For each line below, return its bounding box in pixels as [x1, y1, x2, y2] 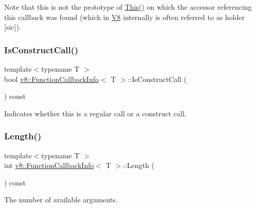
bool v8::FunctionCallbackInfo [4, 73, 99, 84]
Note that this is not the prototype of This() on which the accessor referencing [4, 2, 252, 12]
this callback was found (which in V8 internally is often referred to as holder [4, 11, 245, 22]
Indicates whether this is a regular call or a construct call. [4, 108, 187, 118]
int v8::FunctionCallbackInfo [4, 160, 94, 171]
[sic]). [4, 22, 21, 32]
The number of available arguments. [4, 194, 118, 205]
